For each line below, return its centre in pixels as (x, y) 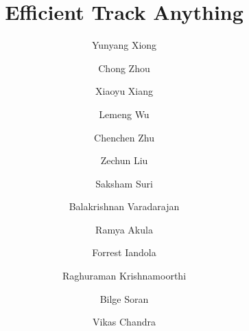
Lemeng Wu (124, 114)
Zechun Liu (124, 160)
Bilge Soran (124, 298)
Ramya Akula (124, 229)
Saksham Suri (124, 183)
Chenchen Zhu (124, 137)
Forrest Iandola (124, 252)
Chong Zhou (124, 68)
